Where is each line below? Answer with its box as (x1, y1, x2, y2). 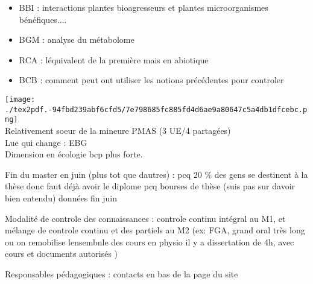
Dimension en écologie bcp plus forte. (5, 148, 143, 160)
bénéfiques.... (19, 13, 67, 25)
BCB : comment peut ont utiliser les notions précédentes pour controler (19, 74, 284, 86)
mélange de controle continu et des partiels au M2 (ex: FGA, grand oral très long (5, 224, 305, 236)
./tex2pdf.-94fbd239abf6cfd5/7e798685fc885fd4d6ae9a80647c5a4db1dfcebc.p (5, 105, 308, 114)
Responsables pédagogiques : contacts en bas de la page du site (5, 267, 238, 280)
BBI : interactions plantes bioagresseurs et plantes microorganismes (19, 1, 268, 13)
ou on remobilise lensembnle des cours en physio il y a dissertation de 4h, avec (5, 235, 294, 248)
